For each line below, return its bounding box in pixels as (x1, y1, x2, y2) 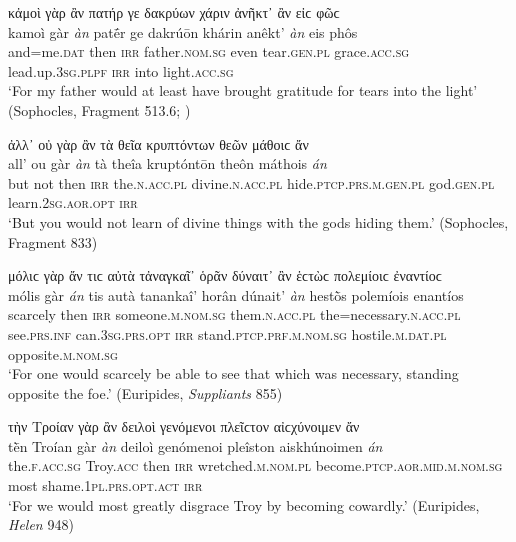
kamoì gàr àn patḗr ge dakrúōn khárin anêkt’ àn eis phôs (8, 21, 358, 42)
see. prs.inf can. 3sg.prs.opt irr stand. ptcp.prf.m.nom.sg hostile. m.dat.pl (8, 323, 447, 344)
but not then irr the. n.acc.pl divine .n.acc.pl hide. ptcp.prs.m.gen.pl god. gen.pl (8, 172, 495, 193)
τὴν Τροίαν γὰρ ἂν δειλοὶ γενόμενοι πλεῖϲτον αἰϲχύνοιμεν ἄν (8, 416, 360, 437)
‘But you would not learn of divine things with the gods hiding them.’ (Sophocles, (8, 211, 509, 232)
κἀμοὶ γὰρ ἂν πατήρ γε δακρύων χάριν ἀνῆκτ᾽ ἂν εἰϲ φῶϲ (8, 2, 340, 22)
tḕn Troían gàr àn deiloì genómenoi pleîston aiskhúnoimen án (8, 435, 383, 456)
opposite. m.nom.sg (8, 343, 118, 364)
